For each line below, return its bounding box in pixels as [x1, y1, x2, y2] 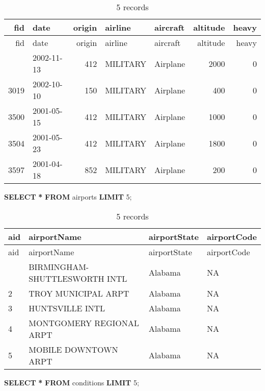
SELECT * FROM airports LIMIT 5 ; [4, 191, 132, 202]
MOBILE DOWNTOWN [29, 343, 118, 355]
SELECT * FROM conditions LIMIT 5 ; [4, 377, 139, 387]
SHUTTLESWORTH [29, 272, 104, 284]
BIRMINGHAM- [29, 260, 89, 273]
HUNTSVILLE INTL [29, 302, 105, 314]
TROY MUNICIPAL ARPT [29, 287, 129, 299]
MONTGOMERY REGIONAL [29, 316, 139, 329]
